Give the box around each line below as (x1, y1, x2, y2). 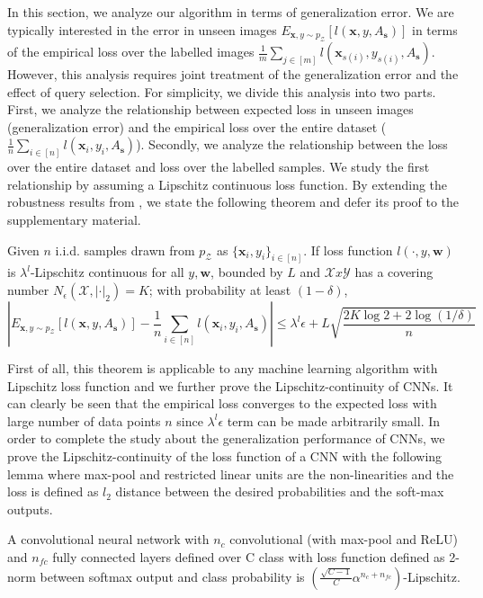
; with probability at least (148, 281, 291, 299)
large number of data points (7, 411, 161, 430)
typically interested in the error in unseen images (7, 20, 277, 39)
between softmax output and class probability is (40, 567, 305, 585)
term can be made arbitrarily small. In (227, 411, 441, 430)
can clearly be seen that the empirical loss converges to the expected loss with (7, 394, 437, 413)
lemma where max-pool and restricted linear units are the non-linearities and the (7, 464, 454, 483)
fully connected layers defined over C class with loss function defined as (52, 548, 445, 566)
